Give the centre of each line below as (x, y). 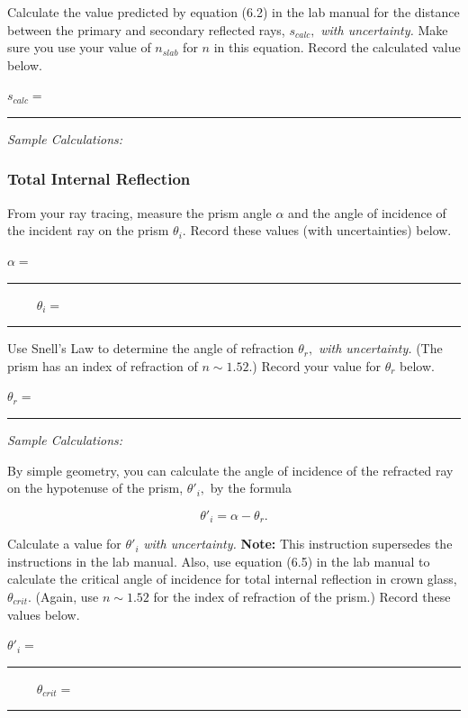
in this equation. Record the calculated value (337, 47)
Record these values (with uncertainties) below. (321, 230)
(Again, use (67, 596)
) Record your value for (316, 365)
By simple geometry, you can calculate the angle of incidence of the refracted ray (230, 470)
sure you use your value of (79, 47)
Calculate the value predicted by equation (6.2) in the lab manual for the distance (234, 12)
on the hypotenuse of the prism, (95, 488)
